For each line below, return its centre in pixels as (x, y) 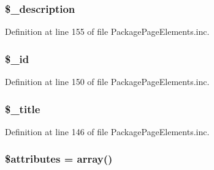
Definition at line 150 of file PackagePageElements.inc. (107, 82)
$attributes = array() (59, 159)
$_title (23, 109)
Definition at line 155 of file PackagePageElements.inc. (107, 31)
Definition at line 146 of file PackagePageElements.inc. (107, 131)
